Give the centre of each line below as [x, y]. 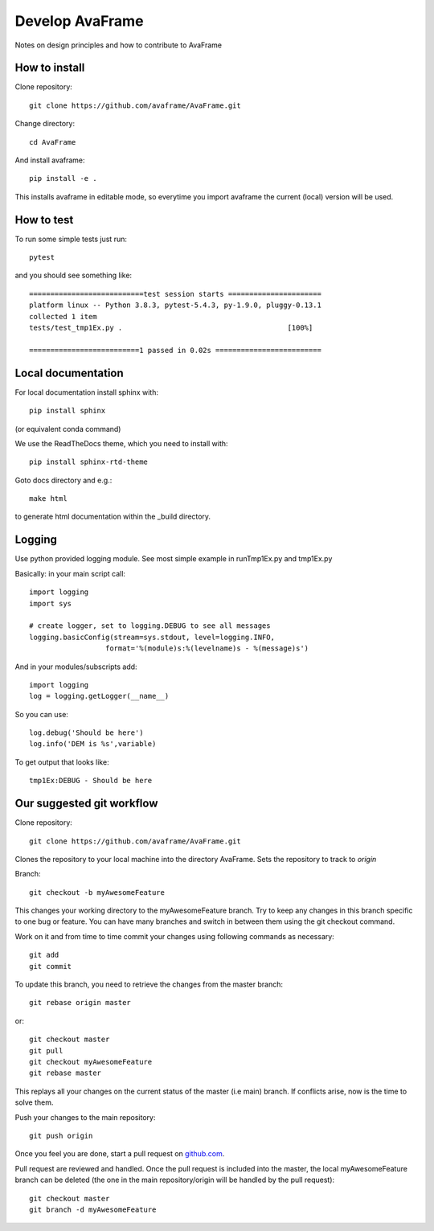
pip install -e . [63, 178]
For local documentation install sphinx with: [86, 392]
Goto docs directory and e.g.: [63, 480]
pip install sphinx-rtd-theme [89, 462]
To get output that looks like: [62, 762]
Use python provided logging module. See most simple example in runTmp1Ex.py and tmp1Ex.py [174, 559]
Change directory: [45, 124]
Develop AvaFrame [79, 21]
